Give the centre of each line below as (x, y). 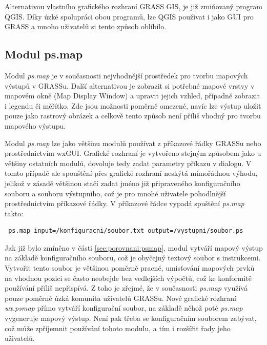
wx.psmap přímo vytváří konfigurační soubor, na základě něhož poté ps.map (124, 308)
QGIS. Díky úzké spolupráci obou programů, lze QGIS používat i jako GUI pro (129, 16)
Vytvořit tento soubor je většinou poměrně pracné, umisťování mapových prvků (130, 268)
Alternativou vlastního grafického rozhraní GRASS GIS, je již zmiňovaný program (133, 6)
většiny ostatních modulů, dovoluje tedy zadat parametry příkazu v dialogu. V (128, 163)
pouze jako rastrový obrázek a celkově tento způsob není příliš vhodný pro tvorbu (133, 116)
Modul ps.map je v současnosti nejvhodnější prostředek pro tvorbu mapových (126, 75)
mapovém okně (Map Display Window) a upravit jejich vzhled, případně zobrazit (132, 96)
